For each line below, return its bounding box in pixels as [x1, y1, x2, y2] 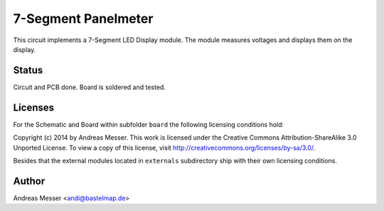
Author [13, 175, 46, 187]
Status [13, 64, 43, 76]
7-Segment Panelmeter [13, 11, 154, 26]
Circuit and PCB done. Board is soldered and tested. [13, 83, 166, 91]
